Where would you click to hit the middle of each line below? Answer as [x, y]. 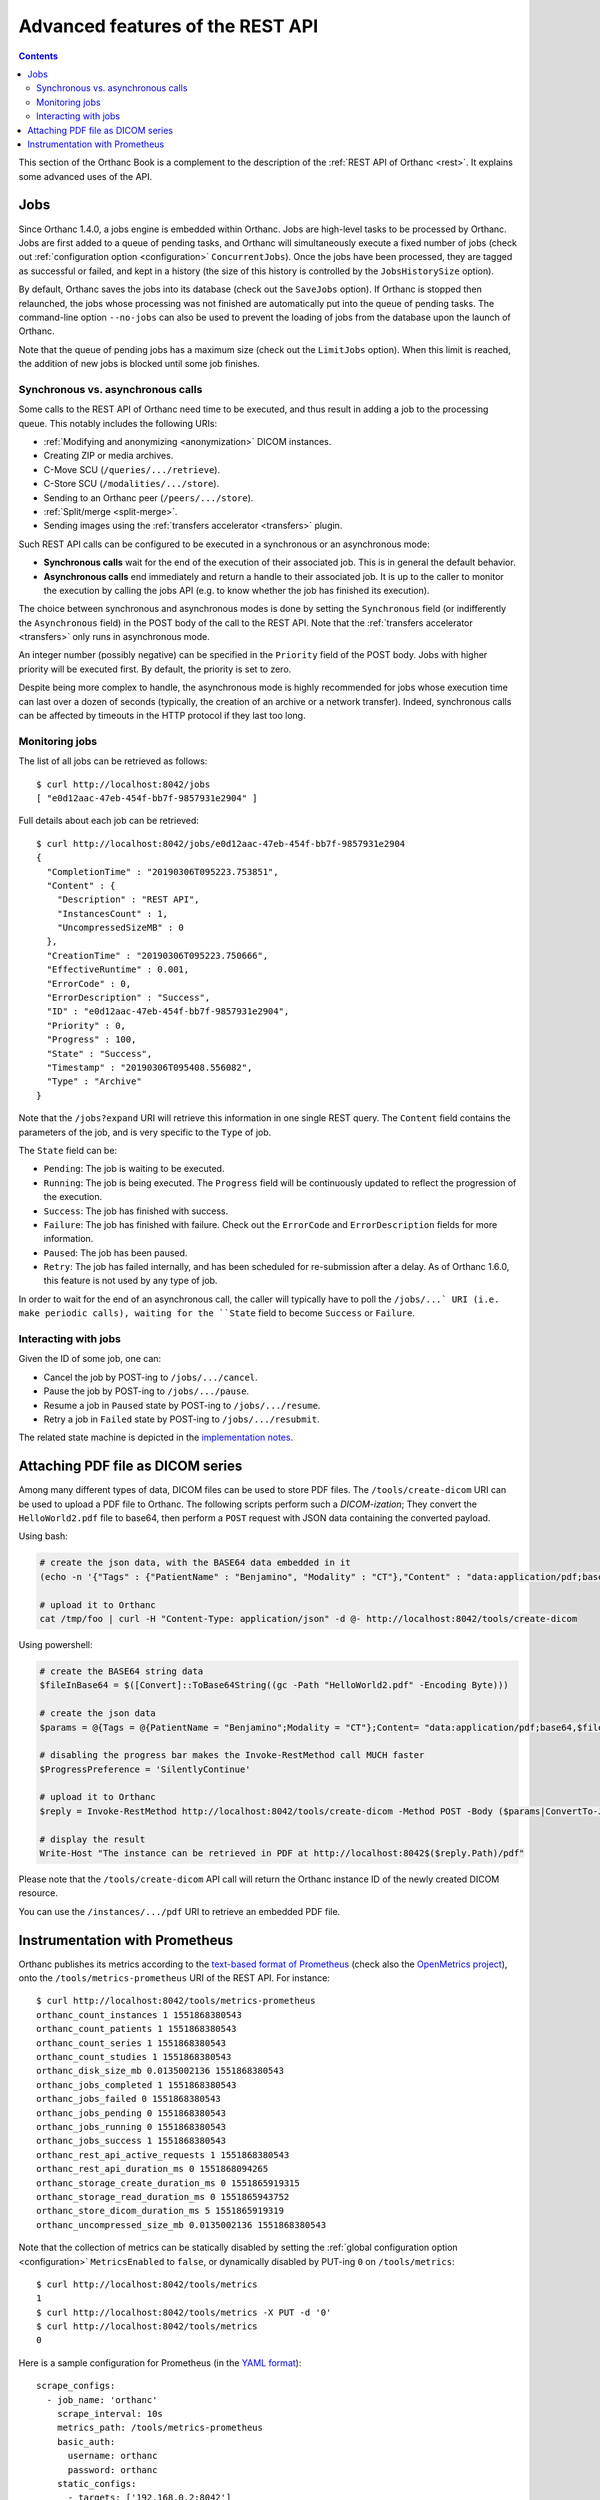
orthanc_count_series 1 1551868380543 [131, 2043]
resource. [38, 1893]
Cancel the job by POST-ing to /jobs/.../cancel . [151, 1377]
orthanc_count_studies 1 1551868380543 [134, 2057]
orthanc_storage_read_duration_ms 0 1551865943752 [163, 2196]
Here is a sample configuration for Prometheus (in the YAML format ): [160, 2362]
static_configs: [96, 2483]
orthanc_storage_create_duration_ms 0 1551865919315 [168, 2183]
